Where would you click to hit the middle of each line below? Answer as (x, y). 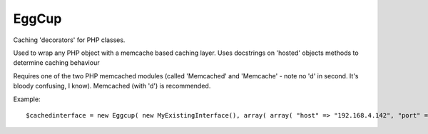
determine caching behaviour (56, 63)
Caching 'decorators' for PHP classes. (69, 40)
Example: (27, 99)
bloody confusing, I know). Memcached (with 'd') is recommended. (112, 86)
